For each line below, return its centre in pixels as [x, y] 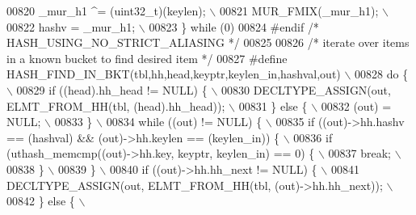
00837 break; [359, 153]
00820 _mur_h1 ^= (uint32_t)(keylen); [106, 11]
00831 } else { [273, 105]
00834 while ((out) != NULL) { [184, 122]
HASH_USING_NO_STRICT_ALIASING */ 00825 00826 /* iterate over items [208, 42]
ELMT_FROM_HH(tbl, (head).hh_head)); [116, 105]
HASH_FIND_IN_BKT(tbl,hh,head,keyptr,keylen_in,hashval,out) [174, 74]
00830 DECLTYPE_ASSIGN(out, [306, 89]
